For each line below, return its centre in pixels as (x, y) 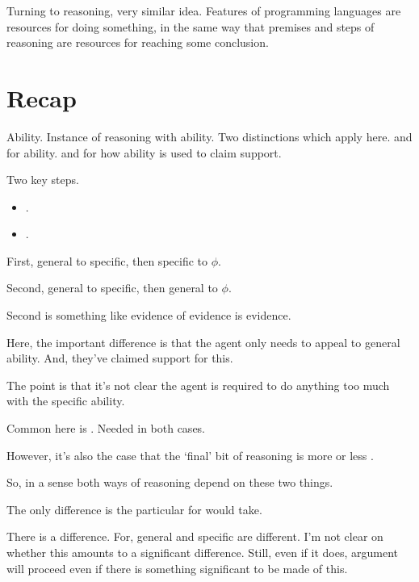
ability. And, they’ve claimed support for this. (120, 358)
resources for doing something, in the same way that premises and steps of (191, 26)
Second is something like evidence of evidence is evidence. (149, 315)
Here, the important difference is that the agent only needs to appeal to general (203, 342)
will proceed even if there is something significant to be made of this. (177, 568)
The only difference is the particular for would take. (134, 509)
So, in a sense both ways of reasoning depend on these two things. (170, 482)
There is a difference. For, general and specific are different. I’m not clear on (195, 536)
